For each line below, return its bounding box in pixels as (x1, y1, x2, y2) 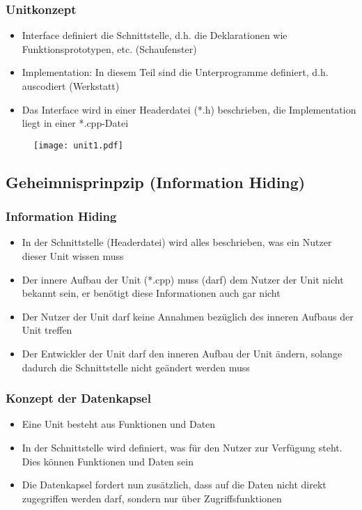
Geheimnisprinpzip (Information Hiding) (6, 171, 306, 192)
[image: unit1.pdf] (33, 140, 123, 150)
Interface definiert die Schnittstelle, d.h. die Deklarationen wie (22, 28, 288, 42)
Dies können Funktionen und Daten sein (22, 454, 194, 468)
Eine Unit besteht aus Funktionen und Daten (22, 417, 216, 431)
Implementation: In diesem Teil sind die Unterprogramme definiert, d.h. (22, 65, 329, 79)
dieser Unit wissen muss (22, 249, 124, 263)
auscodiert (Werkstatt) (22, 79, 120, 93)
